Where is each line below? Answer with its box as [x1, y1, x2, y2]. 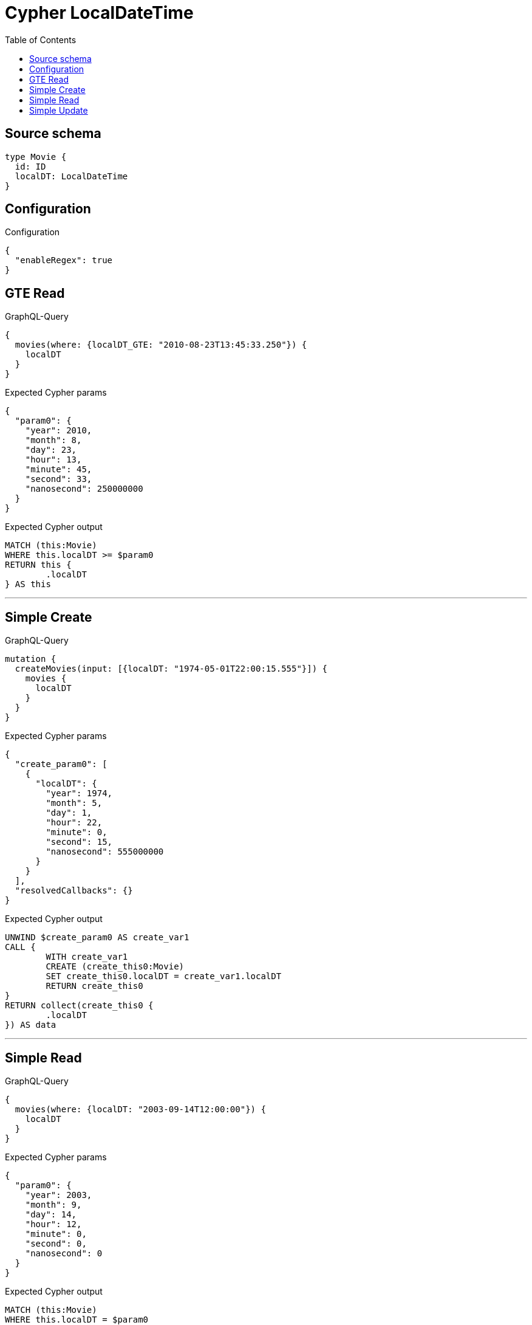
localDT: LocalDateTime [15, 171, 128, 181]
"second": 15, [46, 837, 113, 847]
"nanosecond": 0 [25, 1248, 103, 1258]
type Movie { [5, 151, 67, 162]
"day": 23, [25, 445, 77, 455]
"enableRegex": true [15, 255, 113, 266]
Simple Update [29, 105, 88, 115]
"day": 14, [25, 1209, 77, 1219]
